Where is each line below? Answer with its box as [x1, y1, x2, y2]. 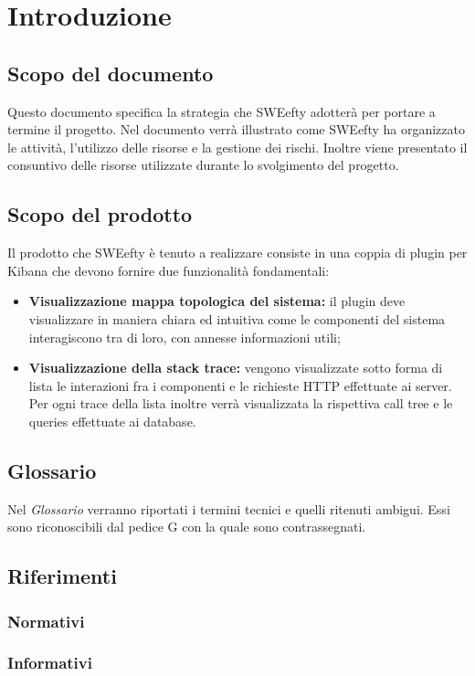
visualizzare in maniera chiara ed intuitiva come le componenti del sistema [28, 309, 446, 328]
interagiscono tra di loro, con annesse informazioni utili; [28, 327, 341, 346]
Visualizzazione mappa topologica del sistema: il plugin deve [28, 291, 406, 311]
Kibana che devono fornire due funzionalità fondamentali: [7, 260, 330, 280]
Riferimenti [7, 562, 117, 590]
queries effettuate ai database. [28, 411, 196, 430]
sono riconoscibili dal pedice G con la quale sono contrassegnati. [7, 517, 366, 536]
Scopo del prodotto [7, 200, 193, 228]
